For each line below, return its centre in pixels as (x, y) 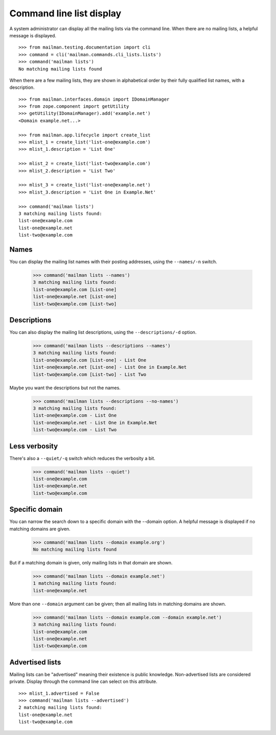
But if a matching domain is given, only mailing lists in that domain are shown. (91, 563)
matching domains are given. (40, 529)
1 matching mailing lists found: (75, 583)
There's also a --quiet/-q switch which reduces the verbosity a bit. (82, 458)
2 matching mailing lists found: (60, 708)
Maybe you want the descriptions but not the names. (65, 388)
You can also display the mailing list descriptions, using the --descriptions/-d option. (103, 333)
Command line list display (65, 13)
